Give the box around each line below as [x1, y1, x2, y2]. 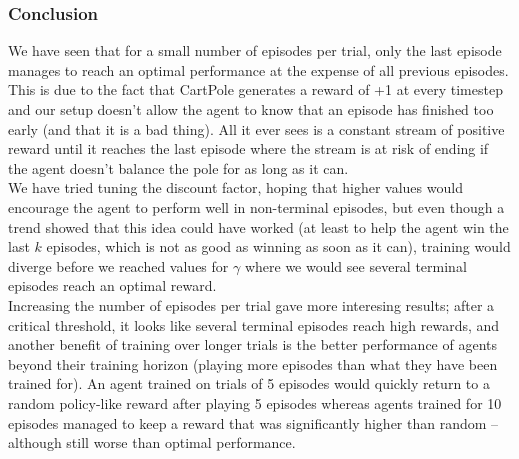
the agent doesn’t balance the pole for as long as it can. [8, 157, 349, 178]
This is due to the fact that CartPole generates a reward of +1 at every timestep [8, 79, 503, 100]
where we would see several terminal [244, 255, 467, 276]
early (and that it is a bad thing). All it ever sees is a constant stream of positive [8, 118, 505, 139]
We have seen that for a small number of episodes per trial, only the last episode [8, 40, 502, 61]
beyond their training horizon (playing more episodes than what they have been [8, 353, 498, 374]
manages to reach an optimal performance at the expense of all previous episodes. [8, 59, 509, 80]
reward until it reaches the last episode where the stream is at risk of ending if [8, 138, 489, 159]
